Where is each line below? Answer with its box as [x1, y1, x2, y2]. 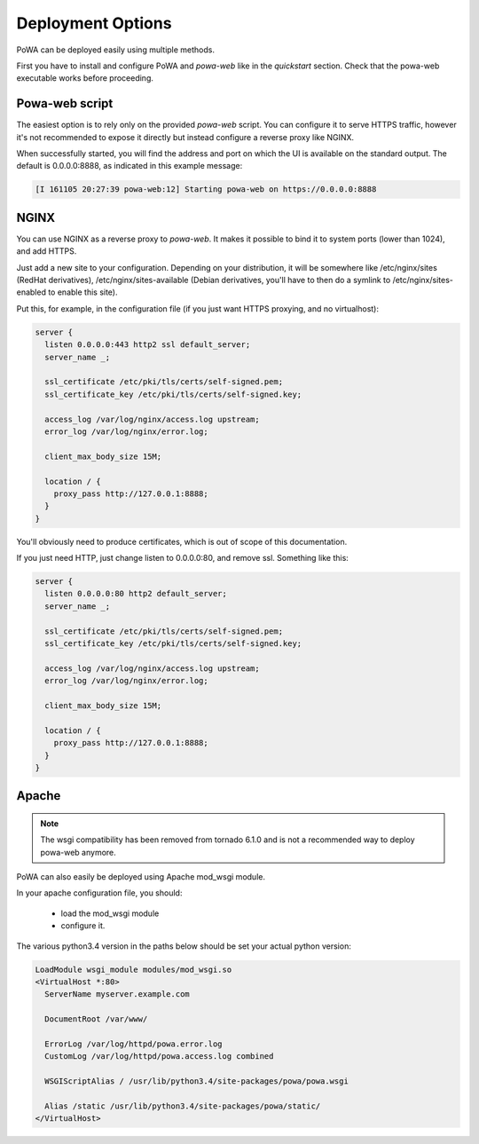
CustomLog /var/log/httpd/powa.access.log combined [44, 1052, 274, 1061]
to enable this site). [47, 287, 119, 297]
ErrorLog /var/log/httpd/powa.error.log [44, 1038, 223, 1049]
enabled [16, 287, 46, 297]
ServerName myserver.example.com [44, 990, 190, 999]
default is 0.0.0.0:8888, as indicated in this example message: [16, 161, 243, 171]
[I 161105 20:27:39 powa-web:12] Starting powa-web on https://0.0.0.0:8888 [35, 185, 377, 194]
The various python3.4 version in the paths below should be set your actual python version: [16, 941, 352, 951]
